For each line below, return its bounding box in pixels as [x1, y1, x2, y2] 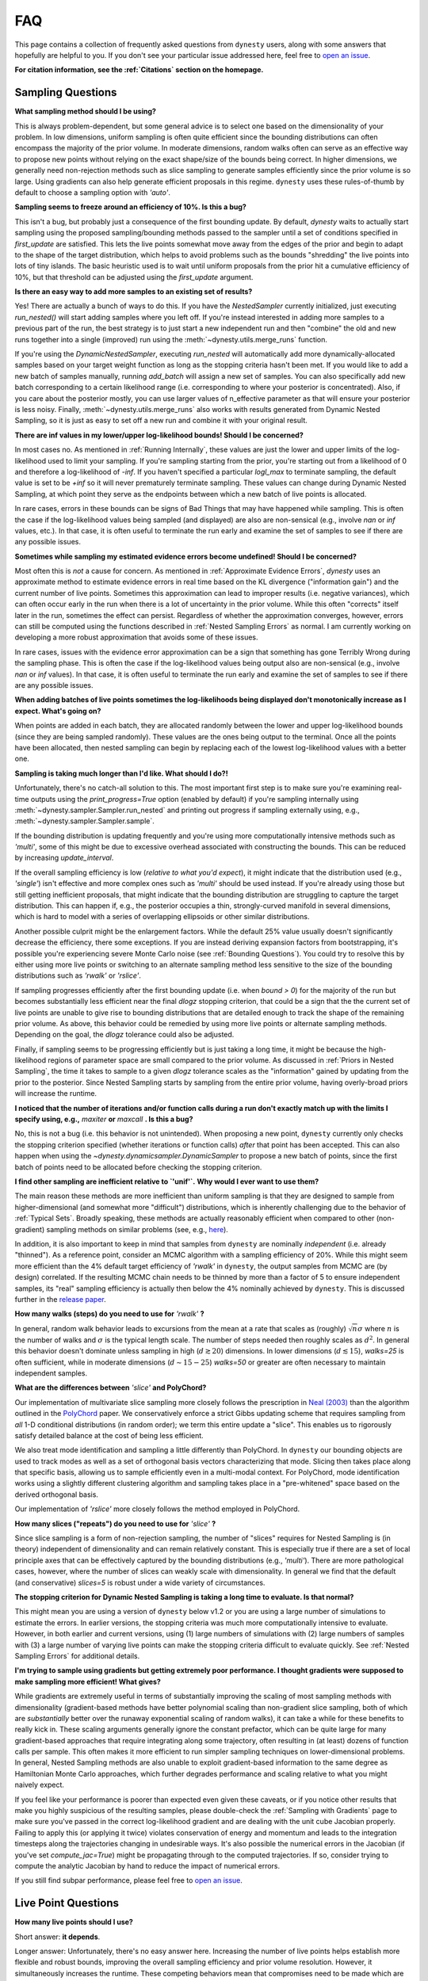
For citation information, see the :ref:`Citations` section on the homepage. [14, 65, 264, 74]
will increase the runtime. [14, 1089, 97, 1098]
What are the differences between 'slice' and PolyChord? [14, 1383, 207, 1392]
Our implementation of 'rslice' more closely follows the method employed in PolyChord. [14, 1504, 300, 1513]
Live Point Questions [14, 1896, 119, 1910]
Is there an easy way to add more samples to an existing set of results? [14, 287, 253, 296]
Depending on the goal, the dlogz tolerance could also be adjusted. [14, 1030, 235, 1040]
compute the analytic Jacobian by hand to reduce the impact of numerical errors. [14, 1861, 281, 1870]
